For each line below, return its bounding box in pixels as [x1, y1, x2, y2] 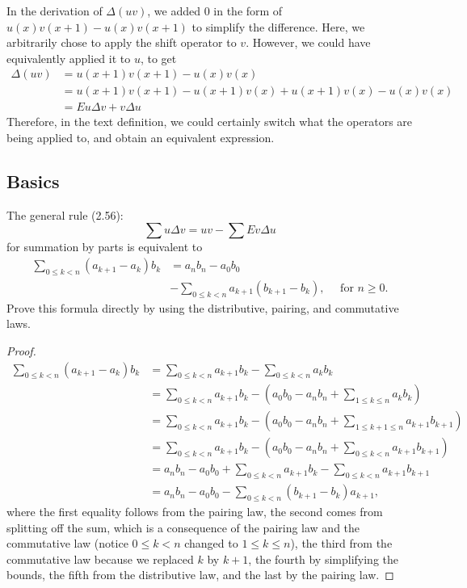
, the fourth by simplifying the [248, 550, 398, 567]
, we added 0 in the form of [147, 2, 283, 19]
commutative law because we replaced [6, 550, 194, 567]
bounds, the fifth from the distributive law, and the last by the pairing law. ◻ [6, 566, 394, 583]
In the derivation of [6, 2, 103, 19]
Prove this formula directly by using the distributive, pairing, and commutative [6, 299, 399, 316]
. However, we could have [246, 34, 371, 51]
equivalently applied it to [6, 49, 131, 66]
